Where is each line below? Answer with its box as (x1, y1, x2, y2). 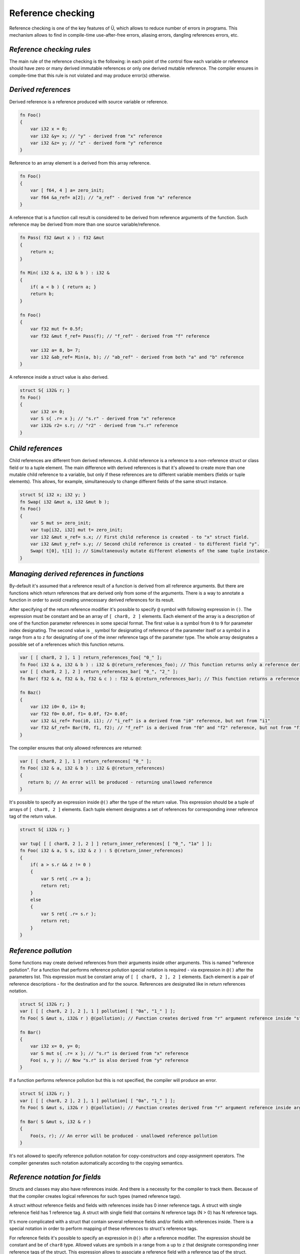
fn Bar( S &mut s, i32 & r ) (19, 1119, 91, 1125)
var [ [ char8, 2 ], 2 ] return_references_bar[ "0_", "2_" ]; (19, 669, 178, 675)
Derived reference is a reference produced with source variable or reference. (9, 98, 168, 105)
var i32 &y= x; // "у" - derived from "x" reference (30, 133, 162, 139)
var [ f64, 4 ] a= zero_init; (30, 188, 104, 193)
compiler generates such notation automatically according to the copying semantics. (9, 1160, 183, 1166)
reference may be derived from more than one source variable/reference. (9, 221, 160, 228)
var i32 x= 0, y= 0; (30, 1043, 81, 1049)
